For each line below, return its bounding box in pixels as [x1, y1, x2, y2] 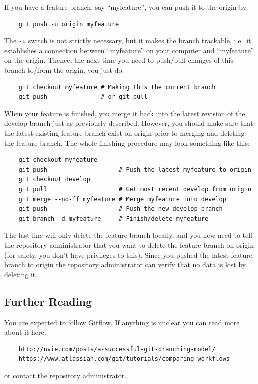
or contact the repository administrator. [4, 370, 127, 380]
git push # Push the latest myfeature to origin [18, 166, 251, 173]
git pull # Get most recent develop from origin [18, 185, 251, 193]
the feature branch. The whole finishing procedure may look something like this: [4, 137, 250, 148]
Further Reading [4, 293, 92, 309]
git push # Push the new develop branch [18, 205, 223, 213]
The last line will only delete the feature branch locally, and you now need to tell [4, 230, 252, 240]
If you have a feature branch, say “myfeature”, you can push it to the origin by [4, 2, 247, 12]
